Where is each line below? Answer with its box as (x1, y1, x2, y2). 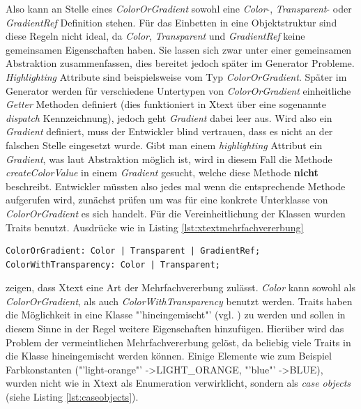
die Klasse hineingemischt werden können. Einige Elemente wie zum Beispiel (6, 348, 332, 363)
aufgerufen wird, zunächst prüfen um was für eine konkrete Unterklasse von (6, 192, 328, 207)
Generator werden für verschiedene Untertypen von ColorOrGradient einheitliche (6, 83, 351, 98)
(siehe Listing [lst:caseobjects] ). (6, 389, 139, 404)
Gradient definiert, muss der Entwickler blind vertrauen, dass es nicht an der (6, 124, 333, 139)
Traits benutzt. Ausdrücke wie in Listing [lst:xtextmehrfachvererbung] (6, 219, 304, 234)
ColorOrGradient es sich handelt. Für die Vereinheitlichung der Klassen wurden (6, 206, 346, 220)
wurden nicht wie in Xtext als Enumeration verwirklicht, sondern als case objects (6, 376, 351, 390)
